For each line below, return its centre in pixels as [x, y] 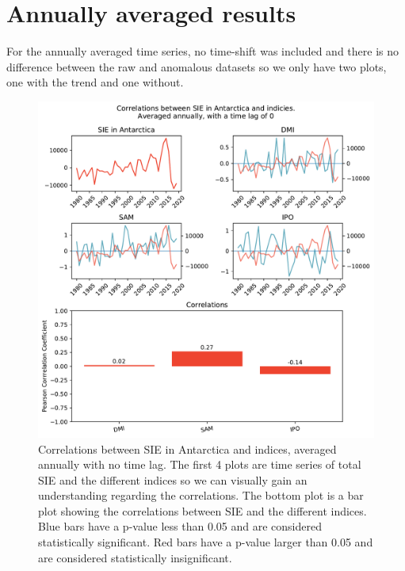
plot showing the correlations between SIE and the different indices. [202, 510]
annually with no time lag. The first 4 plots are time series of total [200, 464]
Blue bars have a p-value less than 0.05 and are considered [180, 526]
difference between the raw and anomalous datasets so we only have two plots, [197, 66]
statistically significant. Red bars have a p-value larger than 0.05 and [206, 542]
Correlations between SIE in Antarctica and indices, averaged [187, 448]
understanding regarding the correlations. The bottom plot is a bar [201, 495]
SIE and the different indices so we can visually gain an [173, 479]
